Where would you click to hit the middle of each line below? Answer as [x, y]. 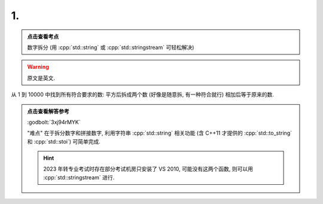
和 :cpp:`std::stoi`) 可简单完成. [64, 141]
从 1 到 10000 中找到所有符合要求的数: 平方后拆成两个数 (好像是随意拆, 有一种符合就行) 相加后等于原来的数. [143, 95]
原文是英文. [41, 78]
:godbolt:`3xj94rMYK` [54, 122]
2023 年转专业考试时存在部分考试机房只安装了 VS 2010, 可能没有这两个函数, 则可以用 [148, 169]
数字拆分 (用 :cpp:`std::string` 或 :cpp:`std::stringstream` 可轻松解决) [111, 47]
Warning [38, 67]
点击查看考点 [43, 36]
